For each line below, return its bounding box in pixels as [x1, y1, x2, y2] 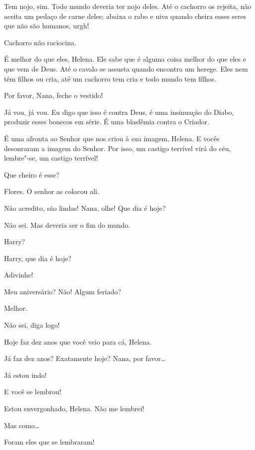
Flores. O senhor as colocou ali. [4, 186, 99, 196]
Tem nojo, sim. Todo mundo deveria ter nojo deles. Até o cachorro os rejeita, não [4, 1, 252, 11]
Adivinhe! [4, 270, 33, 280]
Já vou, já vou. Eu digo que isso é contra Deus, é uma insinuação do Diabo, [4, 106, 234, 117]
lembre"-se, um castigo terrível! [4, 153, 98, 163]
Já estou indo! [4, 369, 47, 380]
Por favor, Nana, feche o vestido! [4, 90, 103, 100]
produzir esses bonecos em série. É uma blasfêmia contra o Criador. [4, 116, 209, 127]
